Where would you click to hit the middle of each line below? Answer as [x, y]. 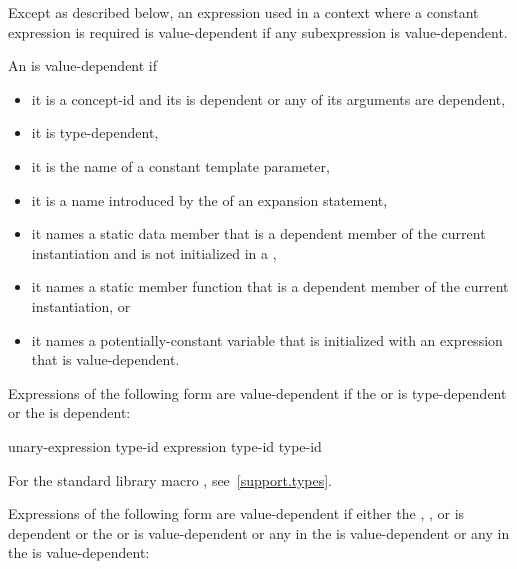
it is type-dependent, [95, 132]
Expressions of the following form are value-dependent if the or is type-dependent [257, 392]
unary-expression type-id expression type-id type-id [165, 445]
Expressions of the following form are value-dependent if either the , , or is [236, 513]
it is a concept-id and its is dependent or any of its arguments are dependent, [268, 98]
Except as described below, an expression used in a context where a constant [243, 12]
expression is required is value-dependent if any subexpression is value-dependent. [258, 31]
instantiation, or [81, 305]
